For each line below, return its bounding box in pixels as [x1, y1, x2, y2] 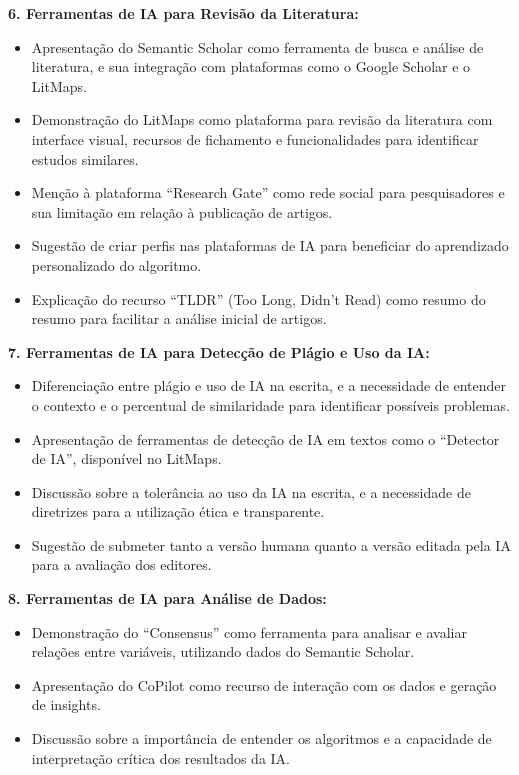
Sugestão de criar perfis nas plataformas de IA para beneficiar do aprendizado [31, 235, 509, 256]
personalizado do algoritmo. [31, 254, 202, 275]
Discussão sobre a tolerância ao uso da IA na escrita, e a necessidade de [31, 481, 471, 502]
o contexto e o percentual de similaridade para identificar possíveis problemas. [31, 394, 510, 415]
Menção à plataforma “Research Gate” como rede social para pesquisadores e [31, 182, 505, 203]
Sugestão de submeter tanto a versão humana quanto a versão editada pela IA [31, 534, 511, 555]
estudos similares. [31, 148, 139, 169]
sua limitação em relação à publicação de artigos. [31, 201, 333, 222]
